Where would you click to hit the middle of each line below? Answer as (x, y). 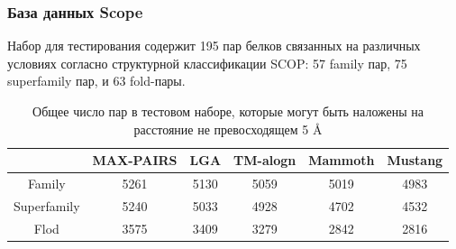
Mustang (415, 160)
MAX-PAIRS (135, 160)
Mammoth (342, 160)
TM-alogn (265, 160)
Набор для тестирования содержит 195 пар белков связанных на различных (214, 46)
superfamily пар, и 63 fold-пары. (96, 81)
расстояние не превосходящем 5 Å (228, 129)
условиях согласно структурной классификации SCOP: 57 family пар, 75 (207, 63)
